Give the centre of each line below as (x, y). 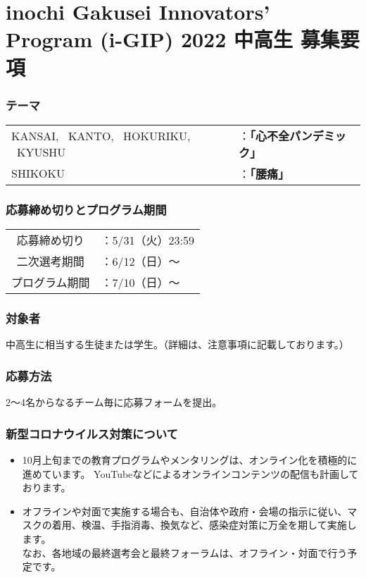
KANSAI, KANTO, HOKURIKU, (101, 135)
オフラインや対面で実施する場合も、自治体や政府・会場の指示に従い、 (185, 511)
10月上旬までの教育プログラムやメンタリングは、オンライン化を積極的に (190, 460)
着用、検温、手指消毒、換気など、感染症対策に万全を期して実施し (204, 525)
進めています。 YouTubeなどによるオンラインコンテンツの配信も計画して (190, 473)
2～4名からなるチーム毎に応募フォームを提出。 (114, 402)
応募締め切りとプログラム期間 (86, 209)
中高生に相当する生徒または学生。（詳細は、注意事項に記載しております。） (177, 344)
